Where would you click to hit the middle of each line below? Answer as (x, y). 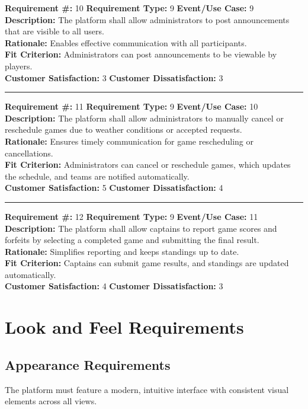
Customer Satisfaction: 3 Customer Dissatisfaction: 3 (114, 77)
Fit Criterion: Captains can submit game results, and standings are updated (147, 263)
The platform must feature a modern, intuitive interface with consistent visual (147, 389)
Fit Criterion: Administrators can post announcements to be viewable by (141, 54)
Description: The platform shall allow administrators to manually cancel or (144, 118)
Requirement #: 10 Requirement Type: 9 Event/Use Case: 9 (129, 8)
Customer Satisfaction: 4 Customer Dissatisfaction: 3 (114, 286)
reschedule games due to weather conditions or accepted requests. (123, 130)
